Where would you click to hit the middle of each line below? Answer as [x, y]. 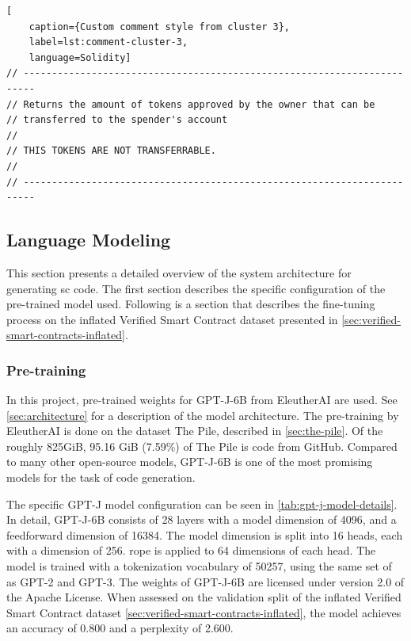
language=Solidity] [80, 57]
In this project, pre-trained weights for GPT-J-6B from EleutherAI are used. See [202, 400]
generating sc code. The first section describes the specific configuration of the [196, 288]
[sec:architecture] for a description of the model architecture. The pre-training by [203, 415]
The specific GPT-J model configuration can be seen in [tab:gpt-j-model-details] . [202, 504]
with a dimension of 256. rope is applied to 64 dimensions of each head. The [191, 550]
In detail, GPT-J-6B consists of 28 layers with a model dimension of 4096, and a [202, 519]
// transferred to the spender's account [117, 120]
